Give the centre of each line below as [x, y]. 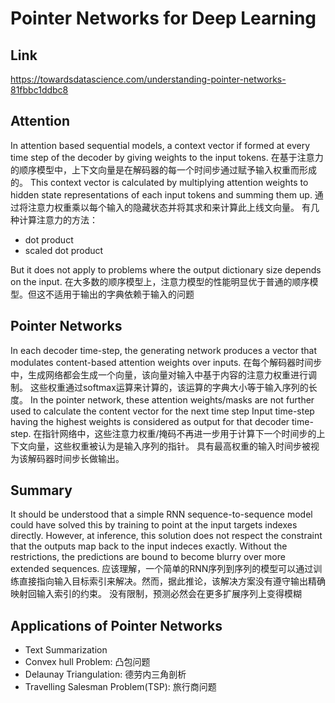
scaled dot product [64, 250]
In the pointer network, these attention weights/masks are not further [172, 399]
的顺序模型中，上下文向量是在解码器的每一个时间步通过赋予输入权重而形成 [163, 169]
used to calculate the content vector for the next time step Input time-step [162, 411]
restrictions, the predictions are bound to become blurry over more [148, 557]
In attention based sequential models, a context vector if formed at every [160, 145]
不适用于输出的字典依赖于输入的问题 [119, 294]
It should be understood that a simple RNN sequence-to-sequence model [161, 514]
